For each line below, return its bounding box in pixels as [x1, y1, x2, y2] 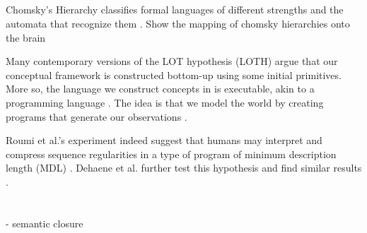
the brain [6, 30, 46, 44]
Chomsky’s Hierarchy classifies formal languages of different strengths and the [6, 2, 344, 17]
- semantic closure [6, 215, 83, 230]
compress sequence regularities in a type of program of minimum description [6, 146, 337, 161]
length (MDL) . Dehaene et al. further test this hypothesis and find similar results [6, 160, 362, 175]
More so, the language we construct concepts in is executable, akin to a [6, 81, 315, 96]
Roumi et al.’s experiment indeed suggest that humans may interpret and [6, 133, 322, 148]
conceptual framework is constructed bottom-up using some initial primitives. [6, 67, 342, 82]
